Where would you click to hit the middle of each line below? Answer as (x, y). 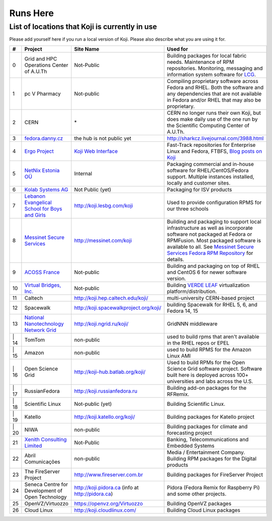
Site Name (87, 49)
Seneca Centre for (46, 484)
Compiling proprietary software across (213, 81)
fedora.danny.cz (44, 138)
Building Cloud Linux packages (203, 510)
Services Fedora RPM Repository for (210, 253)
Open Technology (46, 497)
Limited (33, 446)
